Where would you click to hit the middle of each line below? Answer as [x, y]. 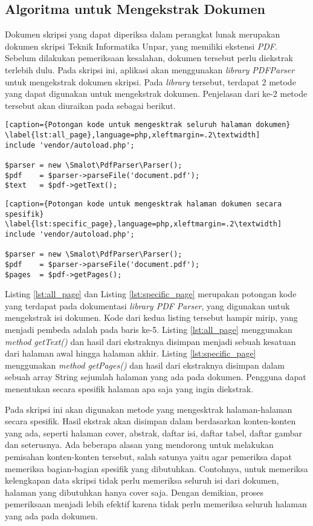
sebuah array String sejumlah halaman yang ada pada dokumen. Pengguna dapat [156, 377]
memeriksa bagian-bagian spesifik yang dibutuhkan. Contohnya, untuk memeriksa [156, 468]
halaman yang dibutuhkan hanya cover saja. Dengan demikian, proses [134, 492]
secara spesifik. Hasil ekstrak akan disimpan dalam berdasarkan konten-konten [150, 421]
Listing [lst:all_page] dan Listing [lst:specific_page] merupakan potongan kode [151, 294]
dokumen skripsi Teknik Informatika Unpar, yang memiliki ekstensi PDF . [141, 46]
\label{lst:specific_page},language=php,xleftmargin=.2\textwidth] [144, 224]
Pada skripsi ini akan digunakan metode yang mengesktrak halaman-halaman [149, 409]
